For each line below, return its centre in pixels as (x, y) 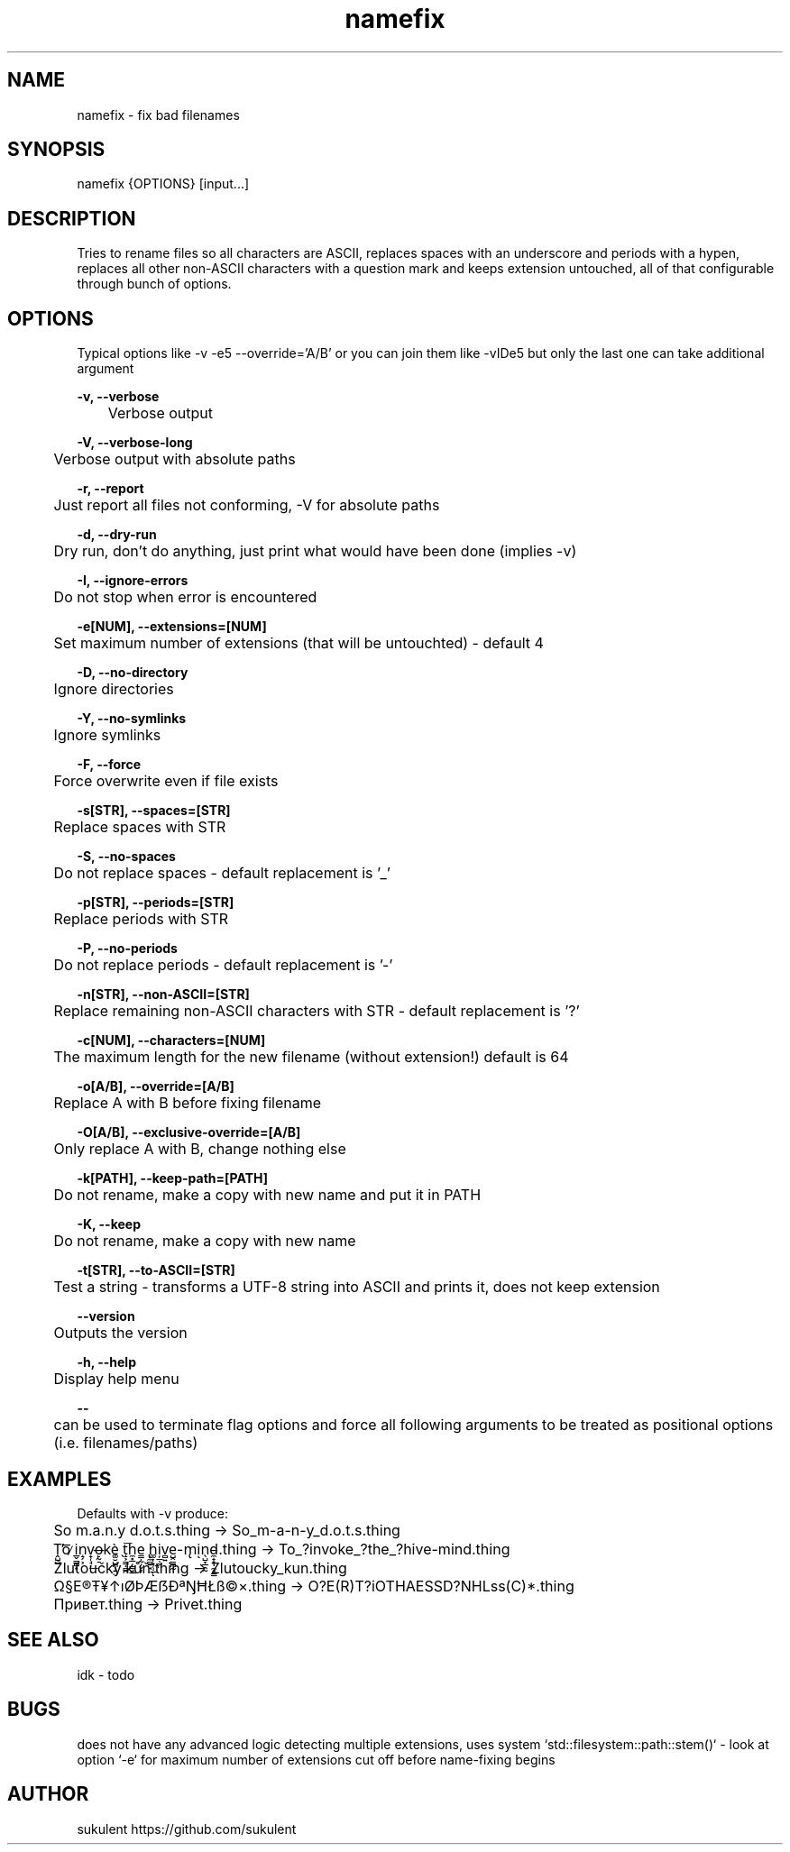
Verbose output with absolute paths (175, 459)
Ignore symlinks (107, 735)
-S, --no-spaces (126, 857)
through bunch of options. (154, 284)
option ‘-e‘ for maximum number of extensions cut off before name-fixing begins (316, 1759)
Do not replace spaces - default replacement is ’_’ (222, 873)
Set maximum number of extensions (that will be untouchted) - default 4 (299, 643)
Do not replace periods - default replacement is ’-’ (223, 965)
